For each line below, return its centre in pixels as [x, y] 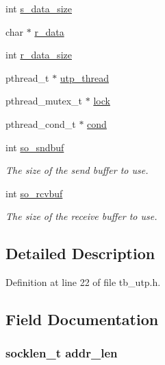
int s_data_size [39, 8]
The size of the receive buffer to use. [81, 216]
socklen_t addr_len [62, 353]
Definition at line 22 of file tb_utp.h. [83, 282]
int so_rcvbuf [34, 193]
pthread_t [27, 77]
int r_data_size [39, 55]
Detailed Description [80, 253]
